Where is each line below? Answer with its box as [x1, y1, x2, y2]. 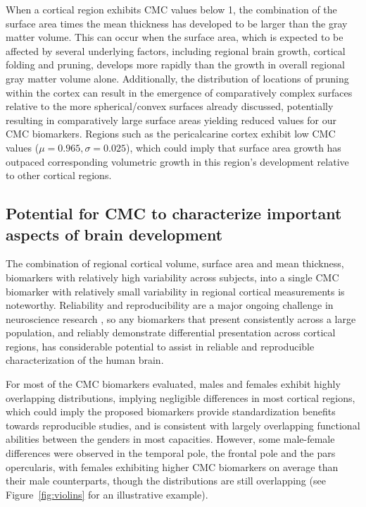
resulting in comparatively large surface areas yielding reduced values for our [6, 112, 337, 127]
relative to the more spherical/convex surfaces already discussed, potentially [6, 99, 334, 114]
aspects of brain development [6, 223, 223, 245]
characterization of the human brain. [6, 353, 164, 367]
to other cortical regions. [6, 168, 112, 183]
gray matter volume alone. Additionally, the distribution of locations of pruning [6, 71, 349, 85]
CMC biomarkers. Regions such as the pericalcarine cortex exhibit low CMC [6, 126, 336, 141]
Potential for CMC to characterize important [6, 202, 342, 224]
